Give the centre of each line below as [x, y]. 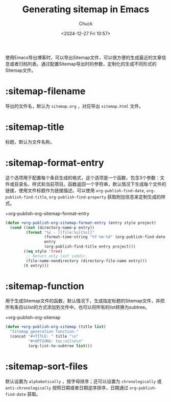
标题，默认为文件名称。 [30, 142]
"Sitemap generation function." [44, 332]
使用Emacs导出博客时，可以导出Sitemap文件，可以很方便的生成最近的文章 [83, 57]
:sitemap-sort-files [47, 366]
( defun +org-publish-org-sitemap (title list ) [56, 327]
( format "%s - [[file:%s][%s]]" [60, 232]
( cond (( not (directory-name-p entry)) [52, 228]
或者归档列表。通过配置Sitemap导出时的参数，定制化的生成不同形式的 [83, 64]
